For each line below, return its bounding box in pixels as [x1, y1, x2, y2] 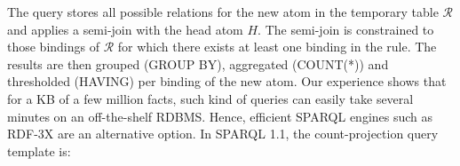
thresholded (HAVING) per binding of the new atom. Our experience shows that [7, 72, 447, 91]
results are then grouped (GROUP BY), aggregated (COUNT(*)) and [7, 54, 389, 73]
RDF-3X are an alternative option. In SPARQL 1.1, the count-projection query [7, 124, 439, 143]
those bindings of [7, 37, 100, 56]
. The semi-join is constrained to [258, 20, 434, 38]
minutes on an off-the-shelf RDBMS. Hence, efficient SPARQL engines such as [7, 107, 433, 125]
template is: [7, 141, 71, 160]
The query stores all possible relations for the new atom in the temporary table [7, 3, 439, 20]
